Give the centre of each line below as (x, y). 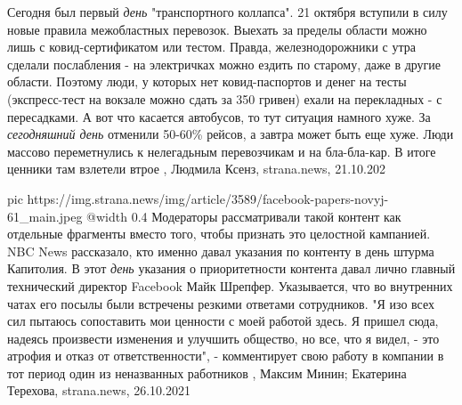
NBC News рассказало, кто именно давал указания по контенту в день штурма (221, 251)
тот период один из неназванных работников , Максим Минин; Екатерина (207, 373)
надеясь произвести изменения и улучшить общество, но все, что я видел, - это (223, 338)
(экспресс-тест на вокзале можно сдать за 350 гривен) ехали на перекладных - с (225, 98)
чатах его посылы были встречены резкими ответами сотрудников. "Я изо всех (221, 303)
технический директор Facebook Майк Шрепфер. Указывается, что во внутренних (230, 285)
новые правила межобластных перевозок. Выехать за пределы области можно (217, 29)
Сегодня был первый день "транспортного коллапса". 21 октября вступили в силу (227, 12)
